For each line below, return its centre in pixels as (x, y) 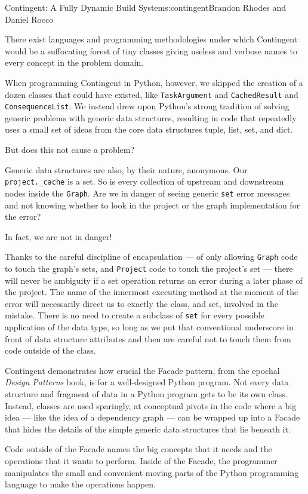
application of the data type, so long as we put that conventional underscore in (149, 327)
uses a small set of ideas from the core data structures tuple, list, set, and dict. (149, 129)
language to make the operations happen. (80, 484)
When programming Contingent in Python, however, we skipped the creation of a (154, 82)
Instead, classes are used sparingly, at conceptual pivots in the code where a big (151, 405)
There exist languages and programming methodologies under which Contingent (151, 39)
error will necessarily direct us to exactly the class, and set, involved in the (141, 303)
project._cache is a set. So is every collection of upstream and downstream (144, 181)
